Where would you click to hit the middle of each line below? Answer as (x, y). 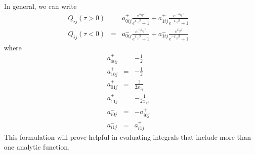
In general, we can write (41, 6)
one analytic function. (37, 146)
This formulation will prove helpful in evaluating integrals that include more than (127, 137)
